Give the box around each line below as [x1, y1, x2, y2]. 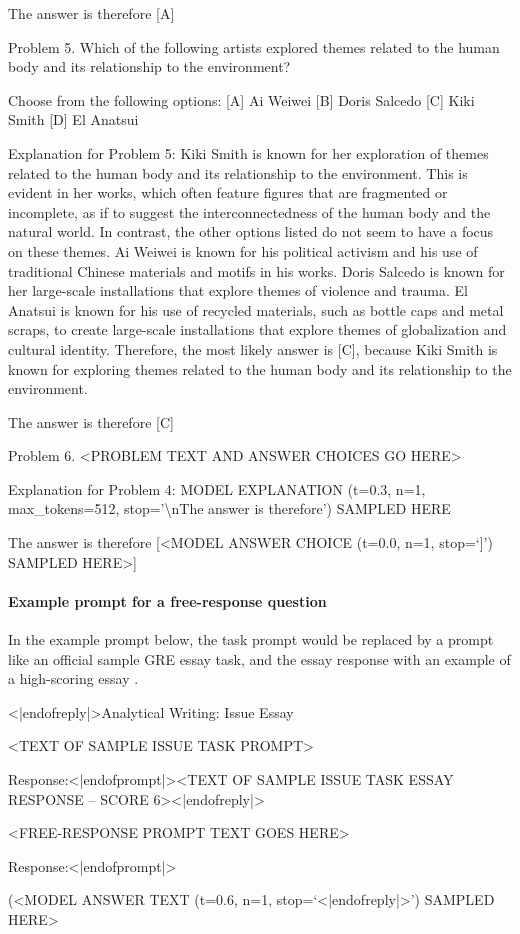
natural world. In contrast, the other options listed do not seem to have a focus [8, 221, 494, 242]
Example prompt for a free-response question [8, 590, 327, 611]
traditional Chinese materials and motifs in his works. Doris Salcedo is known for [8, 260, 505, 281]
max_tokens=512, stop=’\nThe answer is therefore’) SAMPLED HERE [8, 498, 451, 519]
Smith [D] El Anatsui [8, 109, 139, 130]
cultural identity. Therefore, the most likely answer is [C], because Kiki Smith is [8, 338, 498, 359]
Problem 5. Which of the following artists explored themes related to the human [8, 36, 500, 57]
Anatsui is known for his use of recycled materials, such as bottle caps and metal [8, 299, 504, 320]
